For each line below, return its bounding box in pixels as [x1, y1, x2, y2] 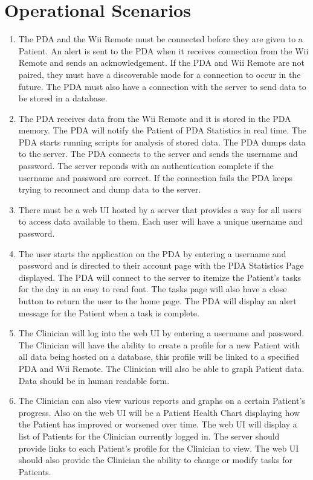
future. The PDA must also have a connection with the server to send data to [18, 80, 306, 92]
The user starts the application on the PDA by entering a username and [18, 247, 286, 260]
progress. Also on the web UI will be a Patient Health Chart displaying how [18, 406, 300, 418]
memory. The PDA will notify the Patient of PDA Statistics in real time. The [18, 124, 306, 136]
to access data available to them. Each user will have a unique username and [18, 215, 303, 228]
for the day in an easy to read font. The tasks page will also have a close [18, 283, 287, 295]
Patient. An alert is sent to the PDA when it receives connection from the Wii [18, 44, 309, 57]
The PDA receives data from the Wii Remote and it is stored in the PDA [18, 112, 291, 124]
